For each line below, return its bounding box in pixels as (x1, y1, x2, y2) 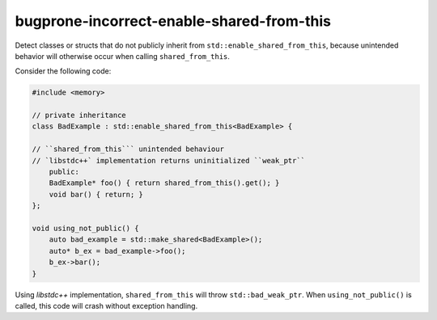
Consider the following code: (15, 66, 112, 76)
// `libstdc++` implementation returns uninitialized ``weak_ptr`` (32, 156, 306, 165)
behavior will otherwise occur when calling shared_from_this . (15, 51, 231, 61)
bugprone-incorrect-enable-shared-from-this (15, 12, 332, 30)
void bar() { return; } (49, 190, 143, 199)
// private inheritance (32, 111, 127, 120)
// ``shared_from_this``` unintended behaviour (32, 145, 224, 154)
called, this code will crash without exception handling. (15, 301, 198, 310)
